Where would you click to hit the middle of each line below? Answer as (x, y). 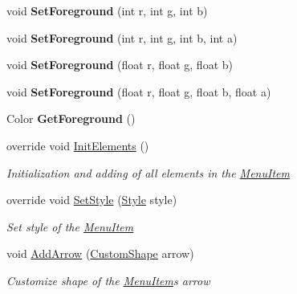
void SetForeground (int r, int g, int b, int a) (122, 37)
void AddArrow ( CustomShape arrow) (100, 253)
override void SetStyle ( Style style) (92, 200)
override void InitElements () (78, 145)
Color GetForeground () (71, 118)
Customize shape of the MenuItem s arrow (108, 280)
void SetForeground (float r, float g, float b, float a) (139, 91)
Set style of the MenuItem (70, 226)
